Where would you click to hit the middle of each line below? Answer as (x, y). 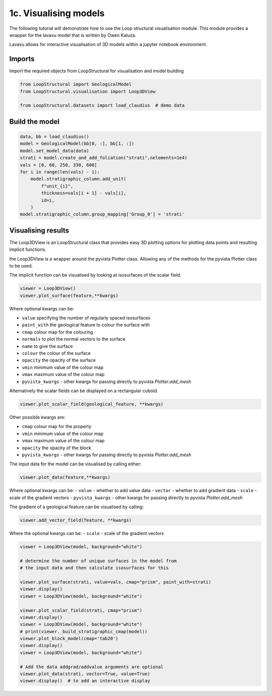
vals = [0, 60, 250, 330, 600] (59, 165)
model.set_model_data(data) (54, 151)
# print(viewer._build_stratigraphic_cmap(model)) (84, 631)
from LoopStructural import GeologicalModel (76, 84)
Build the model (35, 121)
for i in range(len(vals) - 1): (60, 172)
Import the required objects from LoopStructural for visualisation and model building (96, 71)
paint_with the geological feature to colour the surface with (86, 325)
